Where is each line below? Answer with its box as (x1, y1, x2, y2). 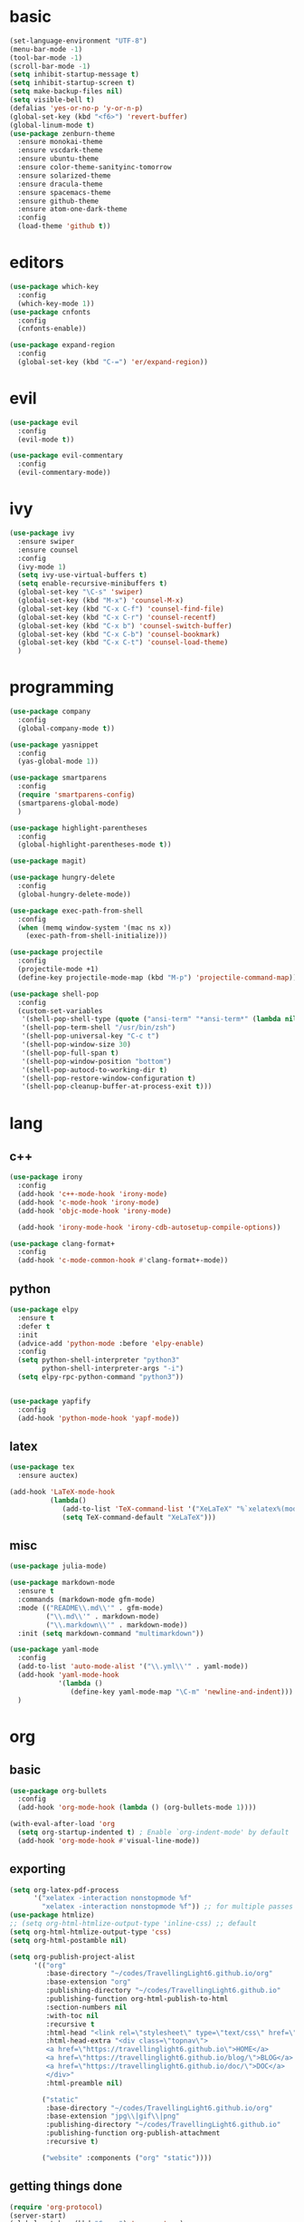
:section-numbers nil (45, 2003, 128, 2012)
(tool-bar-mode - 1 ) (9, 53, 83, 63)
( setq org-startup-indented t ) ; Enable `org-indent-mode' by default (17, 1828, 290, 1837)
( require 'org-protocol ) (9, 2202, 103, 2212)
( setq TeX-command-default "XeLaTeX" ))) (62, 1512, 217, 1522)
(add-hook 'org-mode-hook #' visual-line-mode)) (17, 1836, 201, 1845)
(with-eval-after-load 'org (9, 1820, 116, 1829)
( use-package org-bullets (9, 1786, 107, 1795)
